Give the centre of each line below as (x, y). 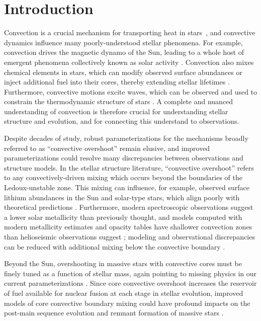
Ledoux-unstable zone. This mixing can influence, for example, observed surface (127, 187)
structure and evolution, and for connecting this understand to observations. (122, 121)
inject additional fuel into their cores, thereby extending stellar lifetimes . (117, 82)
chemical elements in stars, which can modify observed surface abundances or (123, 72)
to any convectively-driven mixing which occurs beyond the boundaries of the (123, 177)
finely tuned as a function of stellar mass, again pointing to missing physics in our (130, 273)
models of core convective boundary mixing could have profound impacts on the (127, 303)
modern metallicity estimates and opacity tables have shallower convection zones (128, 227)
